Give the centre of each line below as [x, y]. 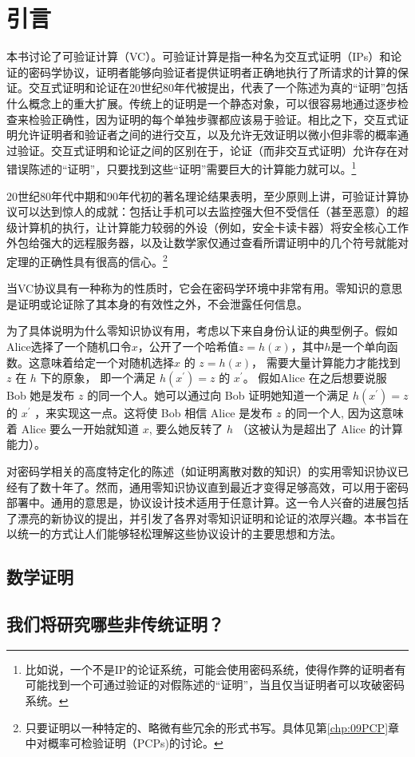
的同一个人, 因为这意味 [344, 413]
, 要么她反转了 [186, 428]
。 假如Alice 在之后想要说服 [315, 378]
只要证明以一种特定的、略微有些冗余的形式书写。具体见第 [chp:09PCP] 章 [212, 727]
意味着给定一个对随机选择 [107, 362]
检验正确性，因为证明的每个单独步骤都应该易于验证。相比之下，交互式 [213, 119]
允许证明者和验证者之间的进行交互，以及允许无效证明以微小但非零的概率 [207, 135]
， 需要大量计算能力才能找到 [326, 362]
